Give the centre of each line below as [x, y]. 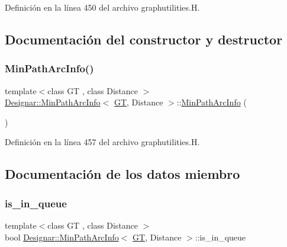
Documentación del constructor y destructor [144, 39]
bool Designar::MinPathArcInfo [62, 237]
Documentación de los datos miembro [122, 174]
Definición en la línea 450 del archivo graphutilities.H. [102, 7]
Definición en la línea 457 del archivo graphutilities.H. [102, 142]
